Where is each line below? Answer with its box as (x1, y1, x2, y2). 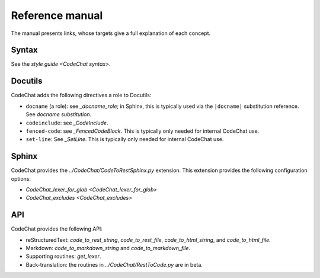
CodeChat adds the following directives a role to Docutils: (11, 92, 152, 99)
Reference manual (11, 9, 103, 22)
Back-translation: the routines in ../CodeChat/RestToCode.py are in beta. (25, 261, 203, 268)
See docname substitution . (25, 111, 92, 118)
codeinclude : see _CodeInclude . (25, 119, 108, 126)
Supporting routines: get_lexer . (25, 253, 101, 260)
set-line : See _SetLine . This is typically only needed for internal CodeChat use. (25, 136, 224, 143)
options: (11, 175, 31, 182)
